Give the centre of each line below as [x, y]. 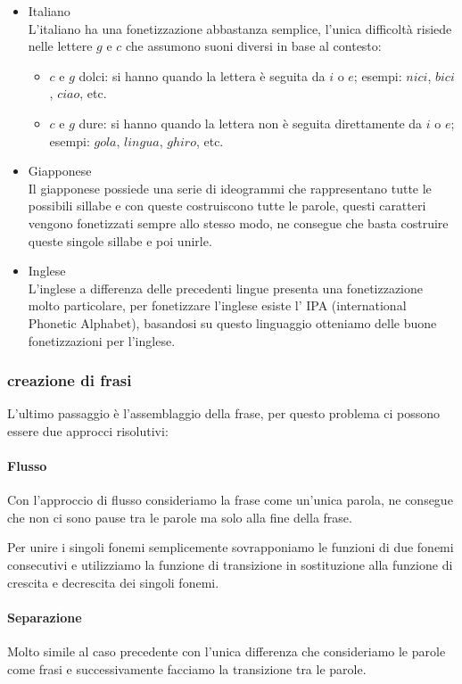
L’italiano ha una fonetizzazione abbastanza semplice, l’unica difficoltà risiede [240, 28]
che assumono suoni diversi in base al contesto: [254, 46]
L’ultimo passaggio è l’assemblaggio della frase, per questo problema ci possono [224, 413]
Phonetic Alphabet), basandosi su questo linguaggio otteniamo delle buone [232, 322]
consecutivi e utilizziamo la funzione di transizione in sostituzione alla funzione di [230, 565]
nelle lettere [60, 46]
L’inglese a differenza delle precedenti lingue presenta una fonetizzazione [226, 288]
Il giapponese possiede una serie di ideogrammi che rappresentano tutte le [230, 188]
